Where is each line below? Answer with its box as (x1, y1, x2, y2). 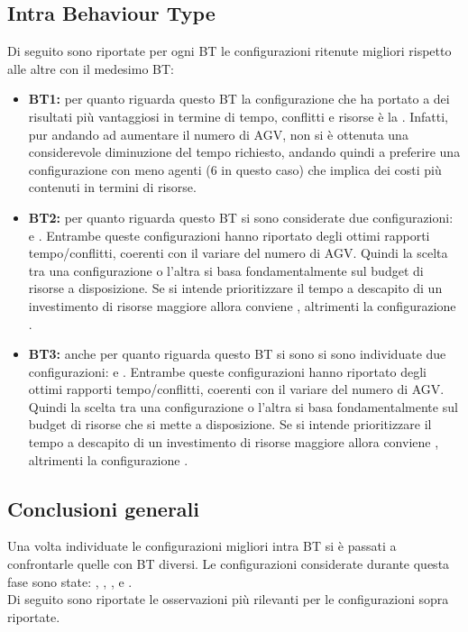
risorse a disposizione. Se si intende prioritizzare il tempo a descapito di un (28, 279, 443, 298)
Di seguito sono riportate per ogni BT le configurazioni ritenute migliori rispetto (7, 41, 452, 60)
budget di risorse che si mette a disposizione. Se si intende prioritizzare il (28, 415, 432, 434)
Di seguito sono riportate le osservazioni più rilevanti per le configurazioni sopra (7, 590, 449, 609)
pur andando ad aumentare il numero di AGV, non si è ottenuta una (28, 124, 408, 143)
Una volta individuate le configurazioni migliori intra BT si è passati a (7, 536, 397, 555)
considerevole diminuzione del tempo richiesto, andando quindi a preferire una (28, 142, 461, 161)
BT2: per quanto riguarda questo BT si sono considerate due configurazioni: (28, 207, 454, 226)
